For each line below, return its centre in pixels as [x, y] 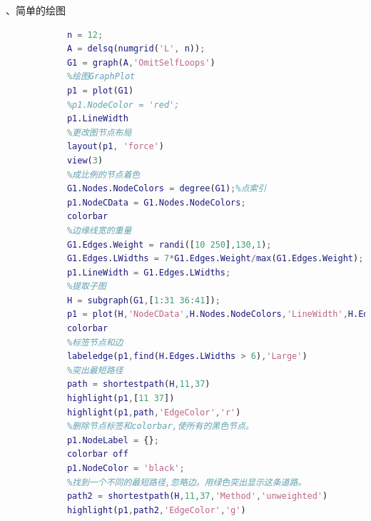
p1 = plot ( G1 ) [100, 90]
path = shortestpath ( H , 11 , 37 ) [138, 384]
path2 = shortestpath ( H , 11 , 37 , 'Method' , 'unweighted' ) [197, 496]
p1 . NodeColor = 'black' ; [126, 468]
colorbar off [97, 454]
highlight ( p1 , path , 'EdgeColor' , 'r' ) [154, 412]
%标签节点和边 [95, 342]
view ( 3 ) [85, 160]
